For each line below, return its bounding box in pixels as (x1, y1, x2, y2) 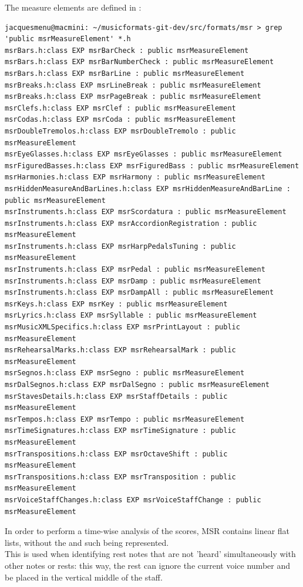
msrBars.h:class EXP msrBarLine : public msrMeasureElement (5, 69, 245, 78)
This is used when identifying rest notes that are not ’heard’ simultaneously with (5, 548, 296, 560)
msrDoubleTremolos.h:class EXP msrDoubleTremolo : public (5, 126, 236, 135)
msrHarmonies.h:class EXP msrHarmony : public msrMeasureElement (5, 173, 265, 182)
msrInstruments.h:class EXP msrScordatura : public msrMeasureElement (5, 208, 287, 216)
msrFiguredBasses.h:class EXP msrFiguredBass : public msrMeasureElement (5, 161, 299, 170)
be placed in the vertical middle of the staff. (5, 571, 163, 583)
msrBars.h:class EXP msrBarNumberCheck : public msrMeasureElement (5, 58, 274, 66)
